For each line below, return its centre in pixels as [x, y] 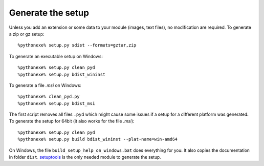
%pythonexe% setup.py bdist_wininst [62, 74]
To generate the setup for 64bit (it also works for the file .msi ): [72, 121]
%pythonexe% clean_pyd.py [49, 97]
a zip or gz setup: [27, 34]
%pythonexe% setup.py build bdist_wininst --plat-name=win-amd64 [98, 139]
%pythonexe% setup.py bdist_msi [56, 103]
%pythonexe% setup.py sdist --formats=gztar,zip [77, 45]
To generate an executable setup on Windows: [56, 56]
